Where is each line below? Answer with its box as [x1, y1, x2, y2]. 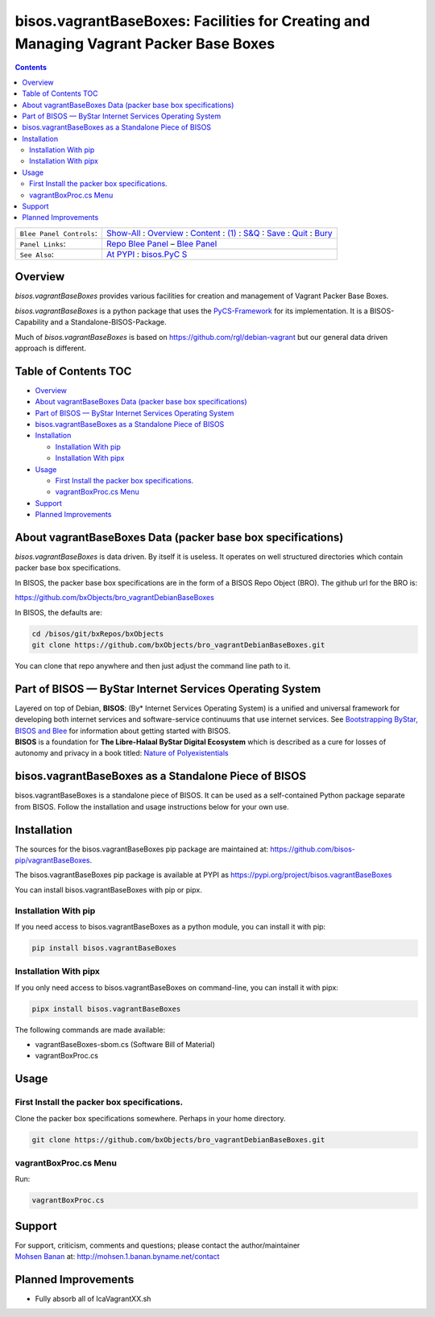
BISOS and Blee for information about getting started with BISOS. [14, 726, 231, 735]
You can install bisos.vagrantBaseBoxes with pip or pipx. [14, 884, 203, 894]
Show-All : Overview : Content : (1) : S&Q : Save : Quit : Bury [106, 227, 333, 238]
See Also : [19, 248, 54, 259]
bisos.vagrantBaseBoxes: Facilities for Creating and [14, 12, 371, 30]
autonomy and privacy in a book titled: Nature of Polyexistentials [14, 748, 229, 758]
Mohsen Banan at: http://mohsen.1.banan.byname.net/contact [14, 1252, 220, 1261]
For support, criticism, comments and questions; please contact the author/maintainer [14, 1240, 300, 1250]
